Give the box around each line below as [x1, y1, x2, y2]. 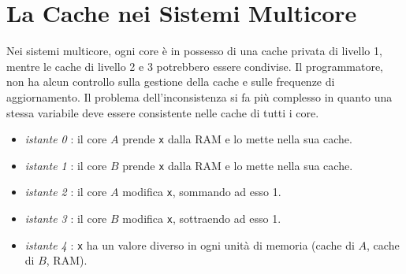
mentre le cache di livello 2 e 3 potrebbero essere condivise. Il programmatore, [6, 57, 384, 74]
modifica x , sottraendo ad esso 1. [122, 210, 281, 227]
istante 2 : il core [24, 183, 107, 200]
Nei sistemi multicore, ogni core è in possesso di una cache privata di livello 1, [6, 43, 382, 59]
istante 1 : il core [24, 157, 107, 173]
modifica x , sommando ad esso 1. [122, 183, 281, 200]
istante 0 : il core [24, 131, 107, 147]
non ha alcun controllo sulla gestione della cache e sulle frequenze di [6, 73, 335, 90]
